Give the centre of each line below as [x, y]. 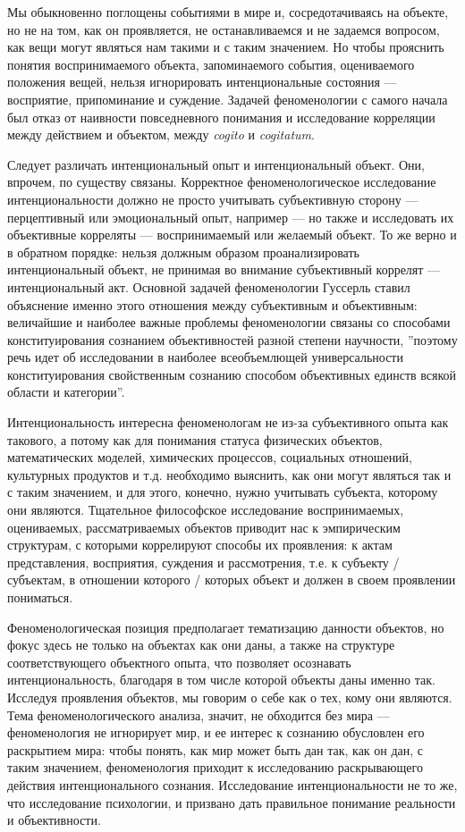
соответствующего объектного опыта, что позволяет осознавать [179, 662]
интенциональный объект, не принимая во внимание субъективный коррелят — [224, 269]
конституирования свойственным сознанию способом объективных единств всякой [232, 374]
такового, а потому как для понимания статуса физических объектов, [195, 439]
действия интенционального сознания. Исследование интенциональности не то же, [232, 784]
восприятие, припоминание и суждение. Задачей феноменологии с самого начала [228, 99]
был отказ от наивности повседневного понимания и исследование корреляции [221, 117]
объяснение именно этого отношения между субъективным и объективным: [212, 304]
